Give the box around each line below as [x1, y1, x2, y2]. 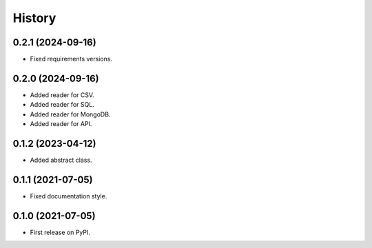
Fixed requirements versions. [30, 55, 113, 63]
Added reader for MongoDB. [30, 110, 111, 118]
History [12, 10, 56, 25]
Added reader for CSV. [30, 90, 94, 99]
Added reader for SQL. [30, 101, 94, 109]
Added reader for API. [30, 120, 92, 128]
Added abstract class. [30, 156, 92, 165]
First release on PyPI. [30, 228, 91, 236]
